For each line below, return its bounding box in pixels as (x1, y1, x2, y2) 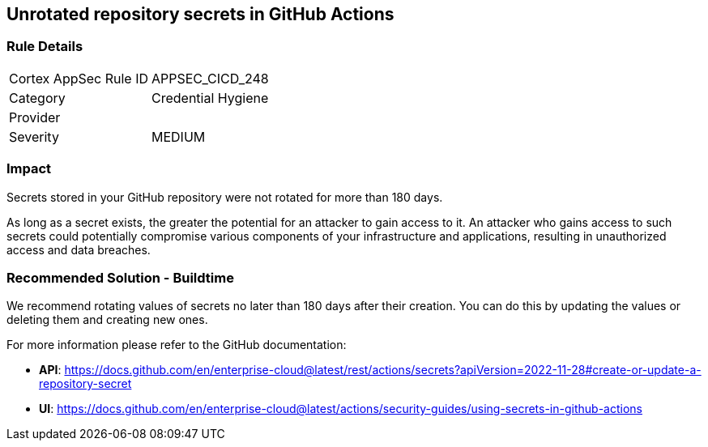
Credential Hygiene (151, 89, 269, 106)
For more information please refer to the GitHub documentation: (6, 338, 347, 352)
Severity (9, 128, 59, 145)
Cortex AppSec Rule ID (9, 70, 149, 87)
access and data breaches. (6, 242, 151, 257)
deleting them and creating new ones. (6, 313, 208, 327)
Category (9, 89, 66, 106)
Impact (6, 160, 52, 177)
